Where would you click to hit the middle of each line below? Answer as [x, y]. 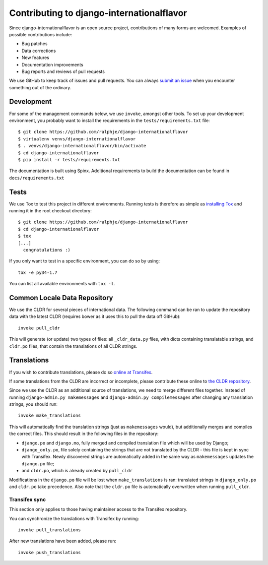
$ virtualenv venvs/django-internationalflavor [77, 139]
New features [35, 58]
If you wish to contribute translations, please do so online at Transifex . [81, 372]
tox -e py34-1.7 [38, 272]
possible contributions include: [41, 34]
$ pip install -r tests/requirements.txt [69, 159]
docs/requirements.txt [37, 178]
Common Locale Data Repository [61, 298]
